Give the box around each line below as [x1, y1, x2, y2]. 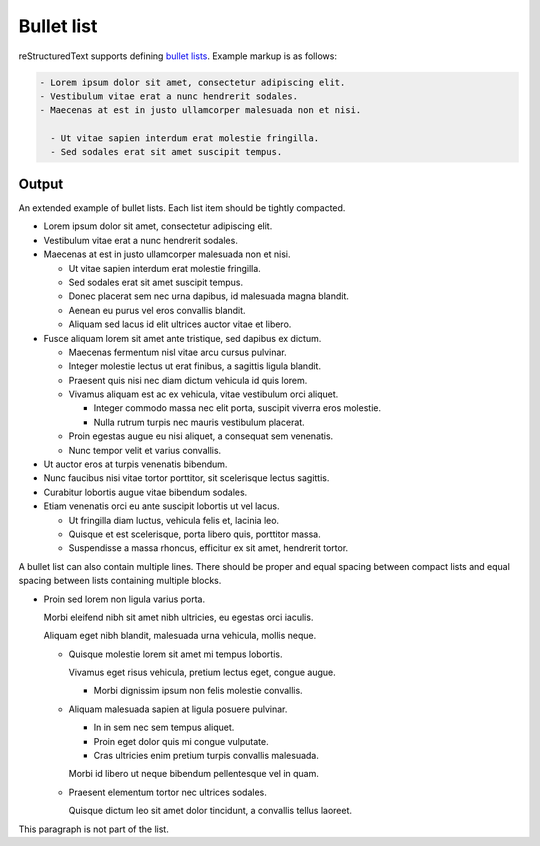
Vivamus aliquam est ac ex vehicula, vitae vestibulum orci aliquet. [68, 388, 339, 400]
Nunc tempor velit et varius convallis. [68, 444, 222, 456]
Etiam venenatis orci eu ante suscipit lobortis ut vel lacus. [43, 500, 280, 512]
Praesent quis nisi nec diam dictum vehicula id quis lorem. [68, 374, 308, 386]
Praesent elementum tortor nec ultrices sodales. [68, 786, 267, 798]
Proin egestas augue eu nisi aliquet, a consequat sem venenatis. [68, 430, 334, 442]
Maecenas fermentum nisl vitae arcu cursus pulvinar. [68, 346, 287, 358]
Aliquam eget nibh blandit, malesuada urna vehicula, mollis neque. [43, 630, 317, 642]
